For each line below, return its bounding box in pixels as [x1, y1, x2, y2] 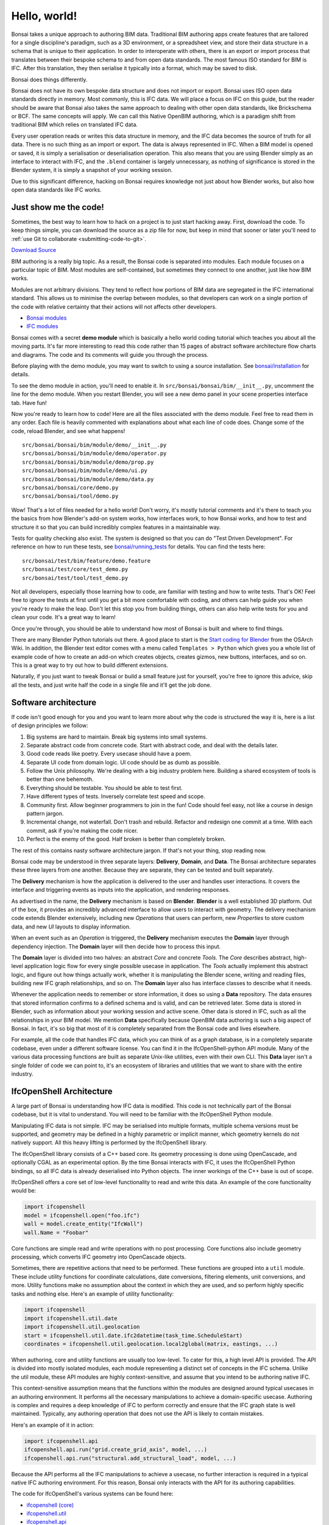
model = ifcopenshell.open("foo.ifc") [24, 1211, 140, 1219]
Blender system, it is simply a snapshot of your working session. [11, 167, 173, 174]
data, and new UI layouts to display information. [11, 923, 131, 930]
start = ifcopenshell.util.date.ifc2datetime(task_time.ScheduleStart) [24, 1332, 243, 1339]
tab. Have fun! [11, 399, 47, 406]
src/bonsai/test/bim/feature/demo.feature [22, 557, 151, 564]
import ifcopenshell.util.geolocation [24, 1324, 140, 1330]
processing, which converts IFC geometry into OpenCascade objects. [11, 1253, 186, 1260]
